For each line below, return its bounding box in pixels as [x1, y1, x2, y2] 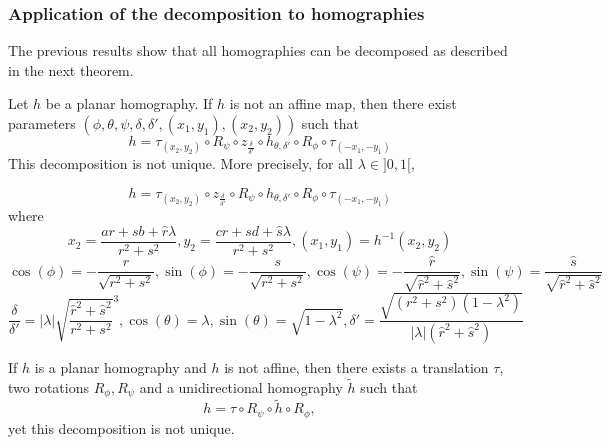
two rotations [8, 376, 90, 397]
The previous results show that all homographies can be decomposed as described [8, 40, 508, 61]
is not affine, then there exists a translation [224, 356, 489, 377]
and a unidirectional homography [139, 376, 343, 397]
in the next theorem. [8, 59, 134, 80]
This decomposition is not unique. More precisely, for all [8, 153, 354, 174]
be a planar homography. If [45, 93, 213, 114]
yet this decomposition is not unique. [8, 417, 235, 438]
